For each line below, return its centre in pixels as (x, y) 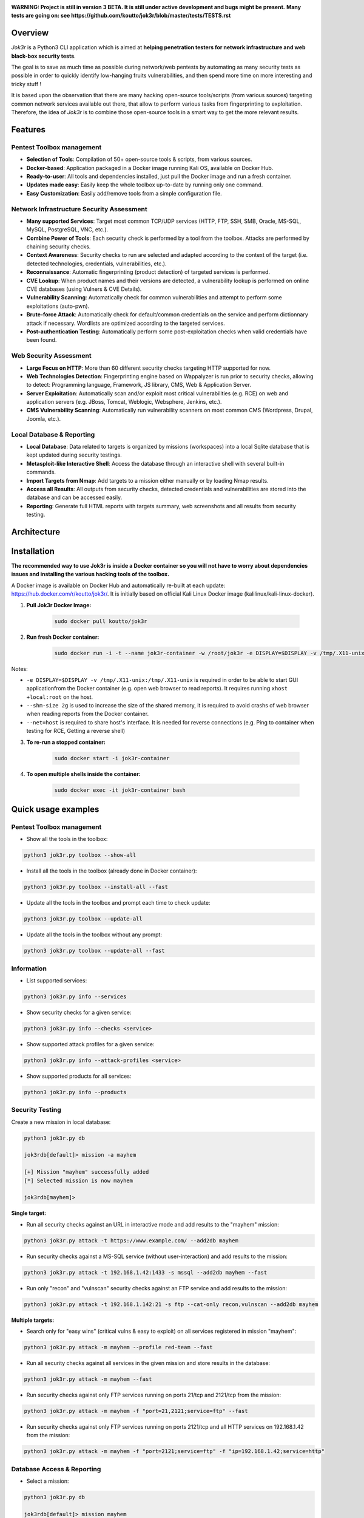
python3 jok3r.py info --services (75, 996)
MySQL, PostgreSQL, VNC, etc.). (67, 230)
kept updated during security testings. (74, 455)
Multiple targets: (33, 1320)
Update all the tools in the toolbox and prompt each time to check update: (118, 903)
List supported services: (57, 980)
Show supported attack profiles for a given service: (90, 1044)
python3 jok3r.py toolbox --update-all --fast (94, 951)
